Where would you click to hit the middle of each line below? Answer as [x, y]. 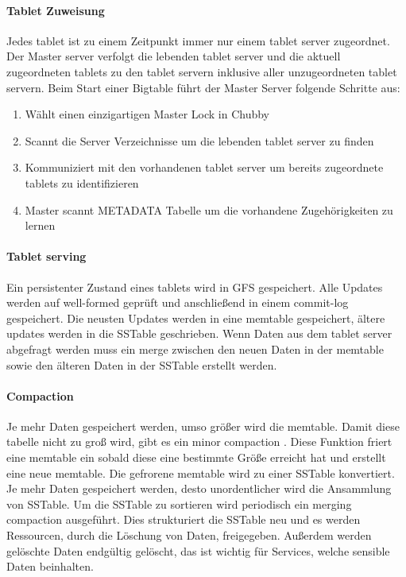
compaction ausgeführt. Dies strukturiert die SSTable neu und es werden [184, 519]
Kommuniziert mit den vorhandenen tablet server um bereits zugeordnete [204, 167]
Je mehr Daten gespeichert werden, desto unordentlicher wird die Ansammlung [199, 488]
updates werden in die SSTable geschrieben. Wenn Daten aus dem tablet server [199, 333]
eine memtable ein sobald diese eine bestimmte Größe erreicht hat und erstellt [196, 457]
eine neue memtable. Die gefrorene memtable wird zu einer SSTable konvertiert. [201, 472]
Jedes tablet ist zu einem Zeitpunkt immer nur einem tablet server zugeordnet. [198, 40]
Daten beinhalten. [50, 566]
